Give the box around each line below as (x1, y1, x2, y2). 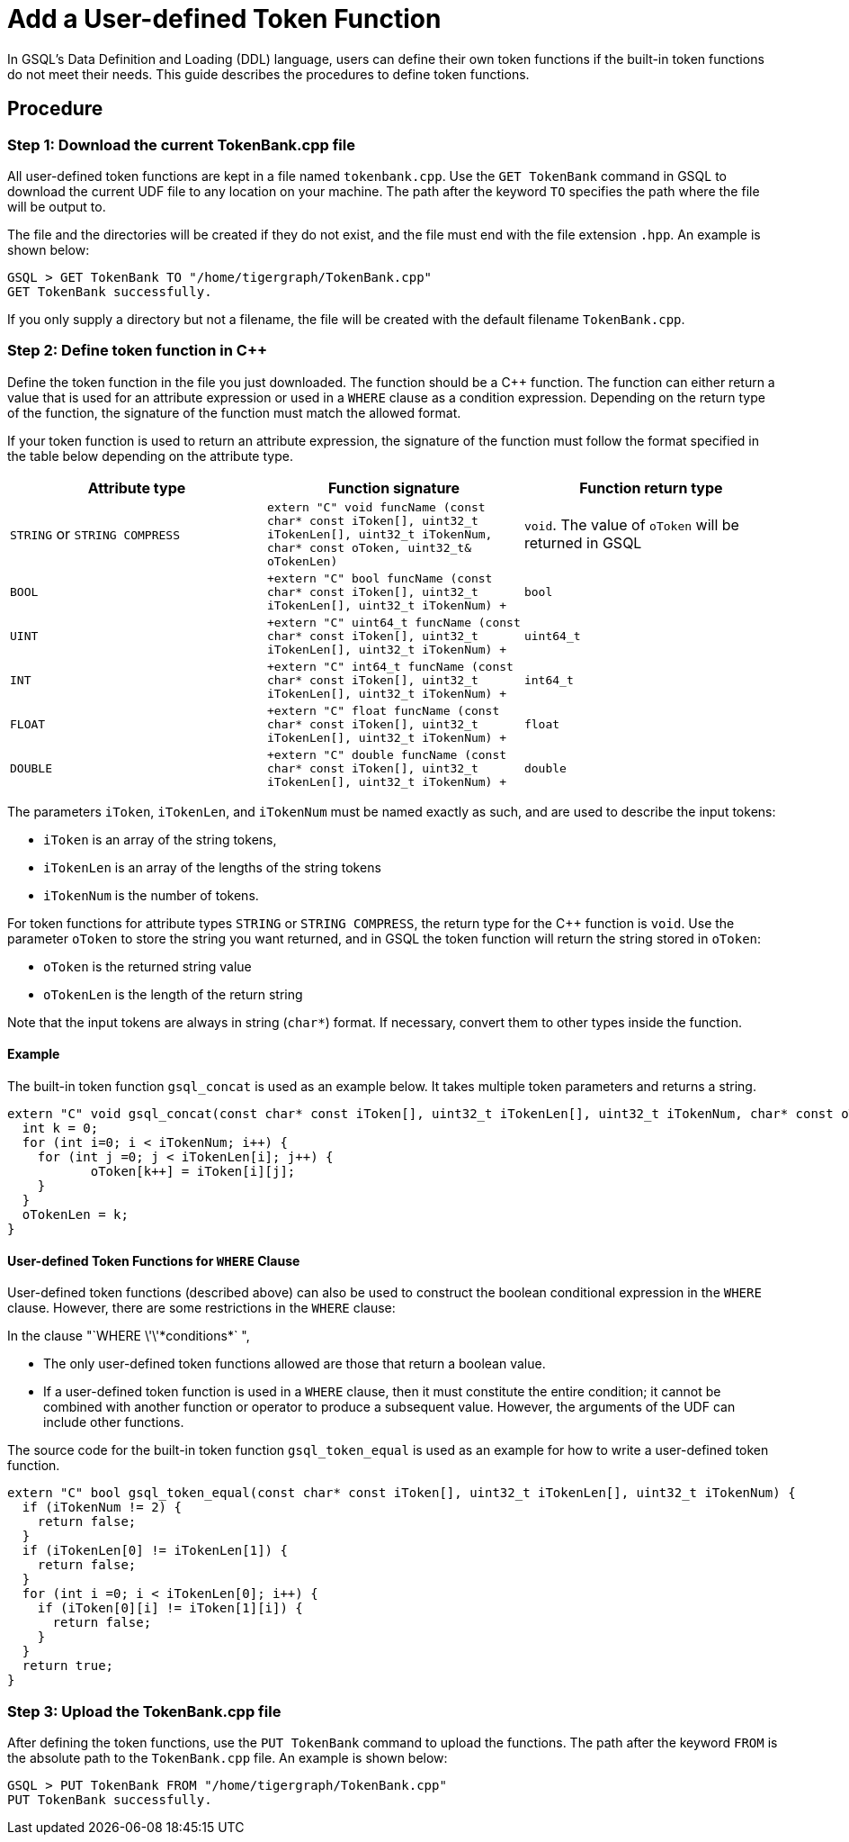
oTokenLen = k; (22, 1206, 129, 1222)
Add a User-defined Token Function (7, 4, 442, 34)
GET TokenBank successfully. (7, 284, 212, 299)
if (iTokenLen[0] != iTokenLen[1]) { (22, 1543, 288, 1558)
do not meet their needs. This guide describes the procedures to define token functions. (7, 66, 530, 82)
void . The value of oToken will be (523, 516, 739, 535)
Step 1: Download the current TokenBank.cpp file (7, 135, 355, 154)
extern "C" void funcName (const (266, 500, 486, 514)
